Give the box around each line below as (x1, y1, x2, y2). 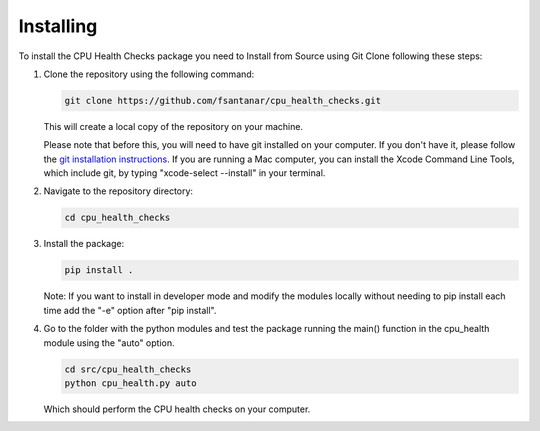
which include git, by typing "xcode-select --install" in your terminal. (43, 167, 326, 179)
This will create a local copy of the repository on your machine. (43, 120, 304, 132)
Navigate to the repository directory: (43, 185, 194, 197)
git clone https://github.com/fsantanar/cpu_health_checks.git (64, 95, 382, 106)
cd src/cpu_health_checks (64, 363, 192, 375)
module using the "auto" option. (43, 336, 175, 349)
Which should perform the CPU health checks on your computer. (43, 403, 311, 415)
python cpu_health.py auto (64, 377, 197, 389)
